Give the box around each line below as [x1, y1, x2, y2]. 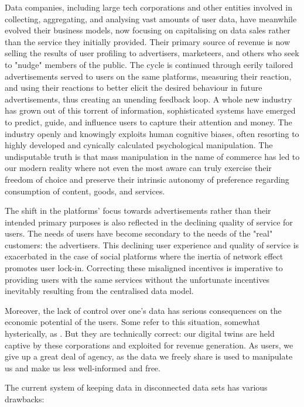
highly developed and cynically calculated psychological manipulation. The [5, 139, 273, 151]
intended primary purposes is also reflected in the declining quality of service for [5, 216, 293, 228]
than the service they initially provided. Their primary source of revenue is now [5, 35, 291, 47]
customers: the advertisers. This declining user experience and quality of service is [5, 238, 299, 251]
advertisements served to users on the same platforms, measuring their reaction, [5, 70, 292, 82]
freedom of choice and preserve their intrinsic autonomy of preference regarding [5, 173, 289, 185]
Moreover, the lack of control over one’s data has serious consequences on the [5, 304, 282, 316]
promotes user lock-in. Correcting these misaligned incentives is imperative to [5, 262, 283, 274]
